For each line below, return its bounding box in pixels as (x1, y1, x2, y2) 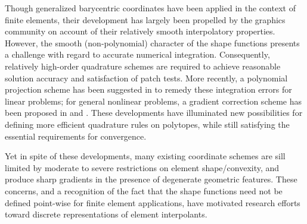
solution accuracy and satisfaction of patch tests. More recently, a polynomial (5, 71, 288, 84)
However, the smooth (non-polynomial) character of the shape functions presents (5, 36, 300, 49)
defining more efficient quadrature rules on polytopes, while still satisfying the (5, 118, 290, 130)
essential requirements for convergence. (5, 130, 147, 142)
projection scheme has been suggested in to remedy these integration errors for (5, 83, 292, 96)
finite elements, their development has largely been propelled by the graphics (5, 13, 286, 26)
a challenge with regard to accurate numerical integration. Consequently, (5, 48, 270, 61)
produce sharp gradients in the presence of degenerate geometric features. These (5, 173, 297, 185)
